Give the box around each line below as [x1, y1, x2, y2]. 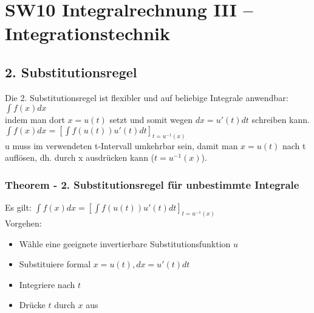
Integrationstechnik [5, 21, 171, 46]
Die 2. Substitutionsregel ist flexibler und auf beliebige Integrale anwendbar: [5, 91, 288, 104]
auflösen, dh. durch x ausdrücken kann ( [5, 151, 155, 164]
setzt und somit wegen [109, 113, 193, 126]
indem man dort [5, 113, 65, 126]
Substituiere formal [19, 258, 91, 270]
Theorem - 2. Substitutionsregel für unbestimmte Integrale [5, 177, 299, 192]
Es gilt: [5, 201, 32, 214]
